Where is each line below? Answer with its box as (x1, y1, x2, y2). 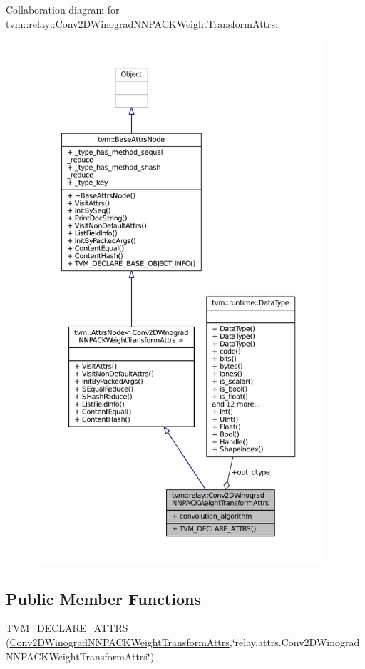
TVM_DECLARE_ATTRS (6, 621, 128, 635)
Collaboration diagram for (6, 2, 120, 16)
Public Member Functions (6, 587, 201, 609)
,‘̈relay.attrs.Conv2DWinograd (229, 634, 360, 649)
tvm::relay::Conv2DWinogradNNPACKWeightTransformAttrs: (6, 16, 278, 31)
